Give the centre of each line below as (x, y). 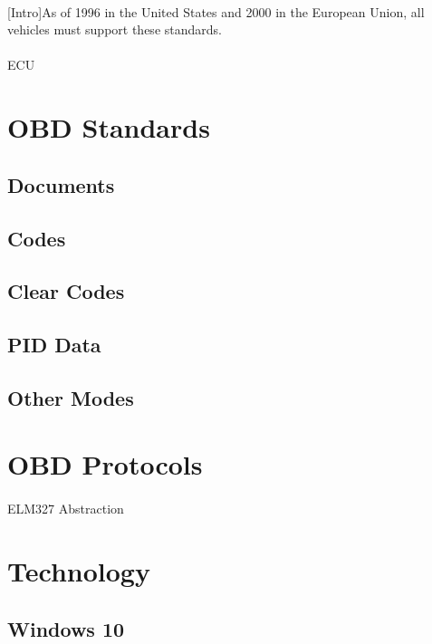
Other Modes (71, 397)
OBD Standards (109, 127)
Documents (61, 184)
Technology (79, 571)
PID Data (54, 345)
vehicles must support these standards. (115, 29)
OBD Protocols (105, 464)
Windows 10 (66, 628)
